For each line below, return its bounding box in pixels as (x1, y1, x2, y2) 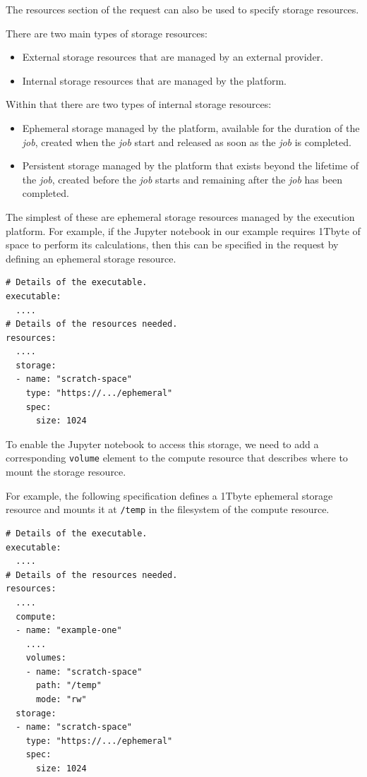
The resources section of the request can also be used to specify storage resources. (6, 2, 359, 16)
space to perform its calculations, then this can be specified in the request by (6, 237, 339, 252)
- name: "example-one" (16, 625, 122, 636)
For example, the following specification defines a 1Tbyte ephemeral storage (6, 488, 333, 502)
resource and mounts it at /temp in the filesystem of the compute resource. (6, 502, 330, 517)
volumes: (25, 653, 66, 663)
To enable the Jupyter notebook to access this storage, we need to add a (6, 436, 319, 451)
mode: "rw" (35, 694, 87, 705)
